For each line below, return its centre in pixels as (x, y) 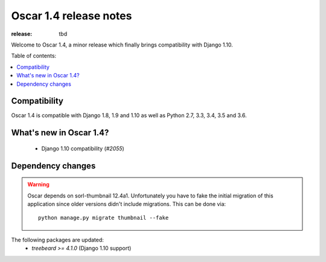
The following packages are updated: (57, 240)
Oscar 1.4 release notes (72, 16)
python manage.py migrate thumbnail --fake (104, 218)
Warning (38, 185)
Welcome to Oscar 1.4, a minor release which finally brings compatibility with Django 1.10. (122, 45)
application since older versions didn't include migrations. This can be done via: (127, 204)
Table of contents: (34, 56)
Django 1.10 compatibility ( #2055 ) (83, 149)
